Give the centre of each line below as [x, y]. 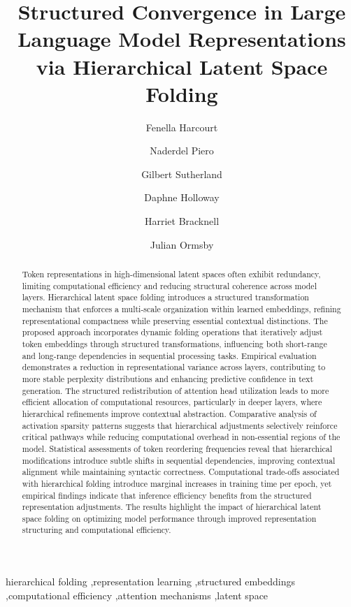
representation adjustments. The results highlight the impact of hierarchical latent [172, 507]
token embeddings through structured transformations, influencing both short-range [174, 343]
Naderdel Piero [182, 151]
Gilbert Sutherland [182, 174]
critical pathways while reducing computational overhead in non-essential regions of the [181, 437]
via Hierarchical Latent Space [182, 66]
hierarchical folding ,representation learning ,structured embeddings [150, 582]
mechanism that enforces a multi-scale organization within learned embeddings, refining [181, 309]
